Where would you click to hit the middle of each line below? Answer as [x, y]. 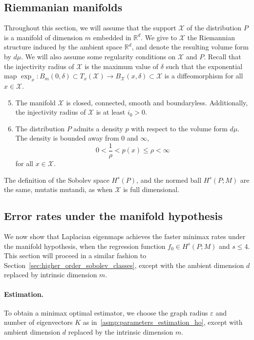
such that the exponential [204, 66]
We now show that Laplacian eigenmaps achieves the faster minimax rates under [125, 236]
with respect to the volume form [179, 128]
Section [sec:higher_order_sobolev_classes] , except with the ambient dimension [124, 265]
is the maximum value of [122, 66]
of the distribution [214, 28]
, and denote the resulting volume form [190, 47]
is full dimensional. [151, 189]
